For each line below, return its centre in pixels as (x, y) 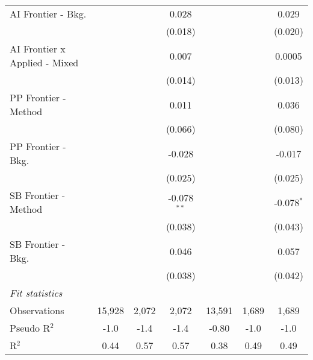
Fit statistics (36, 293)
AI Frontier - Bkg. (48, 14)
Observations (37, 310)
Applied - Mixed (44, 62)
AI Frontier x (38, 49)
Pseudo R (30, 328)
